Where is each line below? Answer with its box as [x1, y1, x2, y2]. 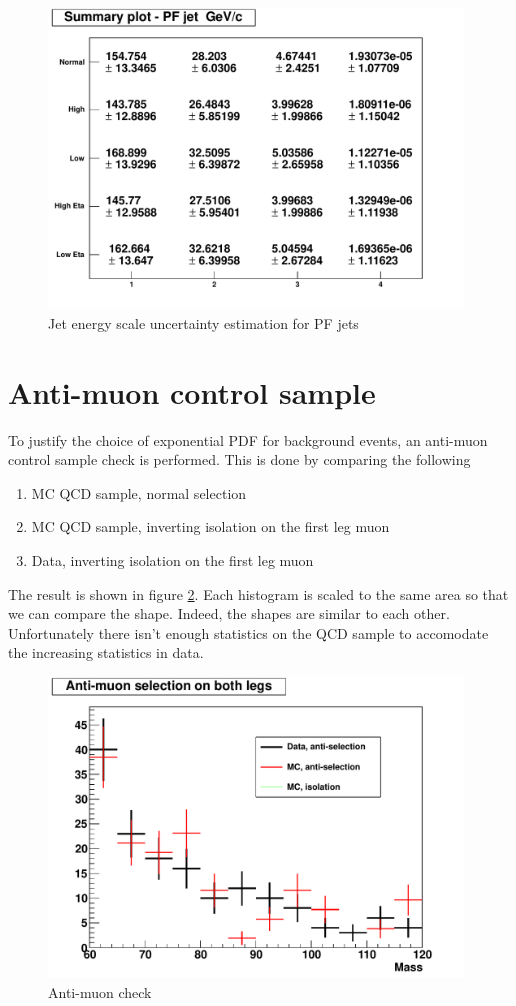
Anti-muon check [48, 981, 152, 1002]
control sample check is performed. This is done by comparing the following [8, 449, 471, 470]
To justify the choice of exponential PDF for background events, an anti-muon [8, 429, 488, 450]
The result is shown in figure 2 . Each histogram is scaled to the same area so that [8, 583, 509, 604]
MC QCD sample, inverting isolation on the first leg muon [31, 516, 390, 537]
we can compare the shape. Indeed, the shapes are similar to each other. [8, 603, 450, 624]
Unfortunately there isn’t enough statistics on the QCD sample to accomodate [8, 622, 489, 643]
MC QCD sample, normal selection [31, 482, 247, 503]
